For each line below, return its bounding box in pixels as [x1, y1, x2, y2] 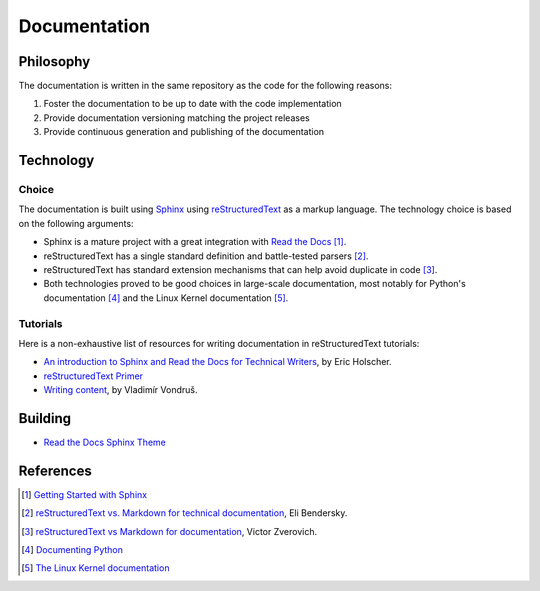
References [18, 462, 92, 479]
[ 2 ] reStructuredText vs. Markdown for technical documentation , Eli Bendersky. [21, 507, 348, 519]
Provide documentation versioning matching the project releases [43, 111, 310, 124]
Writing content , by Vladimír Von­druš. [43, 384, 198, 396]
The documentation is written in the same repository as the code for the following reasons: [18, 80, 393, 92]
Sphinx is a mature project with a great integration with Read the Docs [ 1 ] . [43, 236, 347, 248]
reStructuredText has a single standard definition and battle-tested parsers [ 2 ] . [43, 250, 369, 262]
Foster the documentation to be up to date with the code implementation [43, 98, 342, 110]
